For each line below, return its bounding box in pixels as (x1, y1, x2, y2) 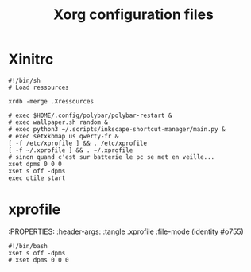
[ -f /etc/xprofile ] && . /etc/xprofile (8, 139, 148, 147)
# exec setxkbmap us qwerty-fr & (8, 132, 119, 140)
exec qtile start (8, 173, 66, 182)
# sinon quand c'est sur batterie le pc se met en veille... (8, 153, 215, 161)
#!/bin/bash (8, 242, 48, 250)
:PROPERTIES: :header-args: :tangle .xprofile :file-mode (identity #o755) (8, 227, 244, 236)
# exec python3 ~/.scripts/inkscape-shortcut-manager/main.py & (8, 125, 226, 133)
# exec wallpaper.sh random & (8, 118, 109, 126)
